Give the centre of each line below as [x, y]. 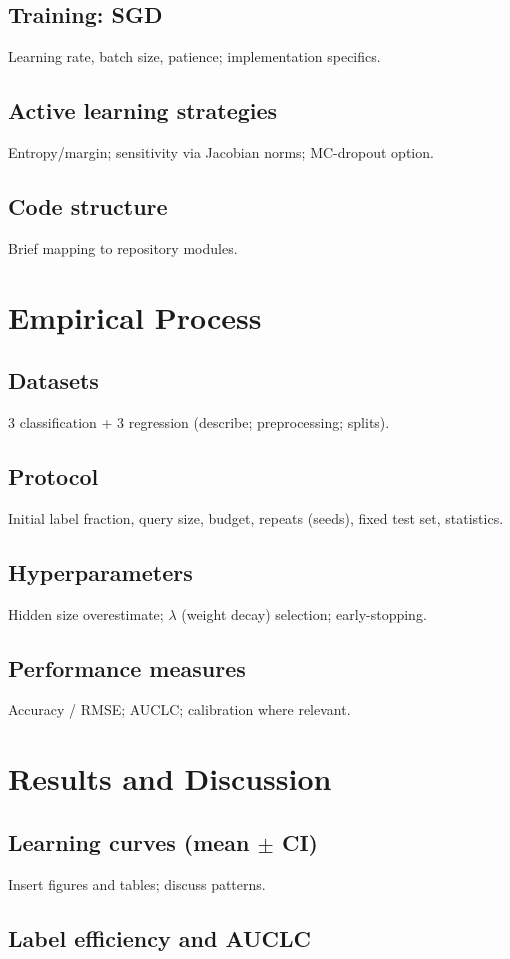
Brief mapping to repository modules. [123, 247]
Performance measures [127, 667]
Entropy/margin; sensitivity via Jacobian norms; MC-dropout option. [221, 152]
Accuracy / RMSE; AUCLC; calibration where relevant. [179, 709]
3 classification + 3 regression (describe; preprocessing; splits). [199, 421]
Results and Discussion [170, 778]
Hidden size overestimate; [86, 613]
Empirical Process [135, 316]
